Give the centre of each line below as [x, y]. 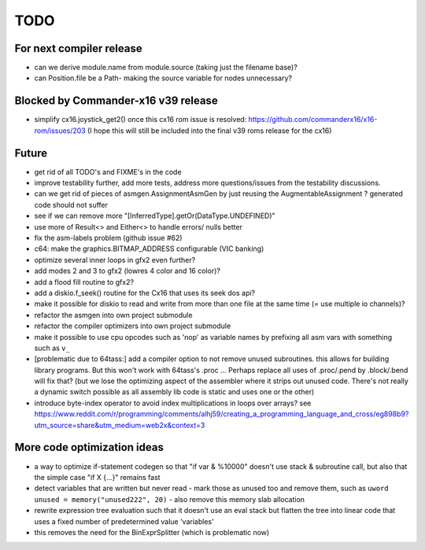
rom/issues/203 [60, 131]
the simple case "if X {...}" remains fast [97, 477]
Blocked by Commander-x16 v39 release [116, 101]
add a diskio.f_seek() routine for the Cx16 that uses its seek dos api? [145, 293]
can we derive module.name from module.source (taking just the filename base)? [166, 68]
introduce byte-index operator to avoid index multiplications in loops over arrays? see [173, 403]
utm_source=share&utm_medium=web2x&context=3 [120, 425]
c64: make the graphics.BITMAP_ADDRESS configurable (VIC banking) [149, 249]
